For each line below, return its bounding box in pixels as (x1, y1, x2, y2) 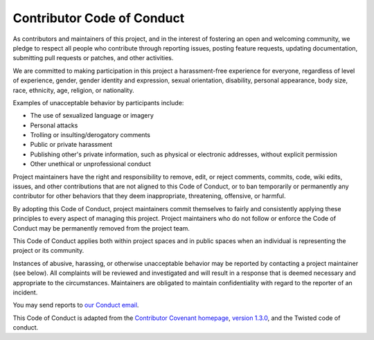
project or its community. (12, 247, 84, 255)
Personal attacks (30, 121, 78, 129)
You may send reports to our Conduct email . (12, 301, 139, 310)
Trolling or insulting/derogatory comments (30, 131, 150, 139)
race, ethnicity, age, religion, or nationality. (12, 86, 134, 94)
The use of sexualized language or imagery (30, 111, 154, 120)
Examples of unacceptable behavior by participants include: (12, 98, 184, 107)
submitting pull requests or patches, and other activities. (12, 54, 174, 62)
